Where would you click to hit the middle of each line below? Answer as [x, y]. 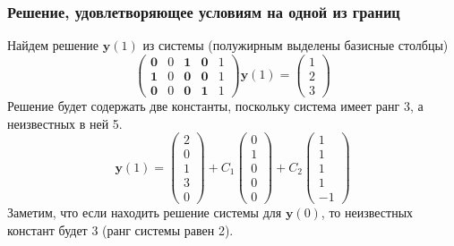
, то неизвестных [367, 212]
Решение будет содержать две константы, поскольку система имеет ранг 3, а [215, 105]
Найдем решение [53, 45]
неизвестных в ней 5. [65, 123]
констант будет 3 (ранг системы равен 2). [120, 229]
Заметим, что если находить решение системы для [145, 212]
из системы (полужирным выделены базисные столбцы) [296, 45]
